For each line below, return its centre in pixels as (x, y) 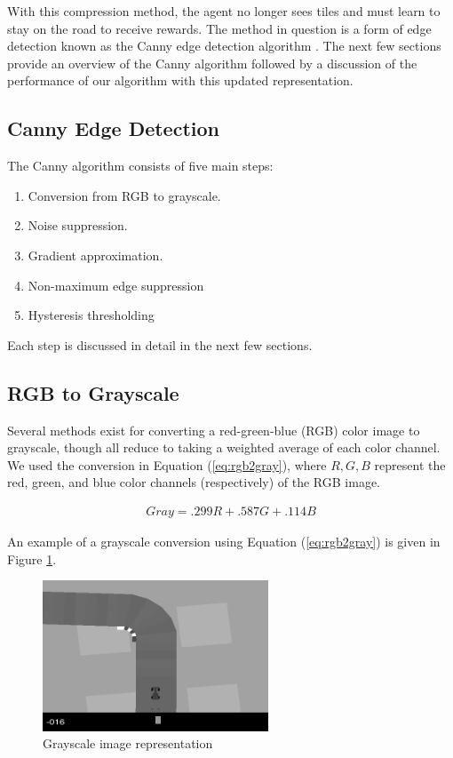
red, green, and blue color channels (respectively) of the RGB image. (194, 482)
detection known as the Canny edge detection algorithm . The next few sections (224, 46)
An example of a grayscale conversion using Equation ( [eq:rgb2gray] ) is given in (224, 541)
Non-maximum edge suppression (116, 285)
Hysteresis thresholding (91, 315)
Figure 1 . (32, 559)
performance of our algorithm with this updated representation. (180, 80)
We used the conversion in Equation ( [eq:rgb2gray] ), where (167, 464)
